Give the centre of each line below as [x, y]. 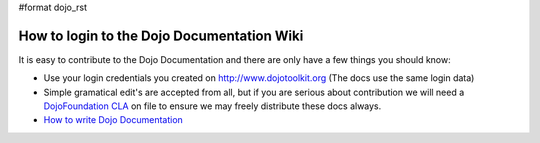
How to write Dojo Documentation [113, 120]
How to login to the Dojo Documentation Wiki [161, 35]
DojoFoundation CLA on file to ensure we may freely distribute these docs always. [212, 106]
